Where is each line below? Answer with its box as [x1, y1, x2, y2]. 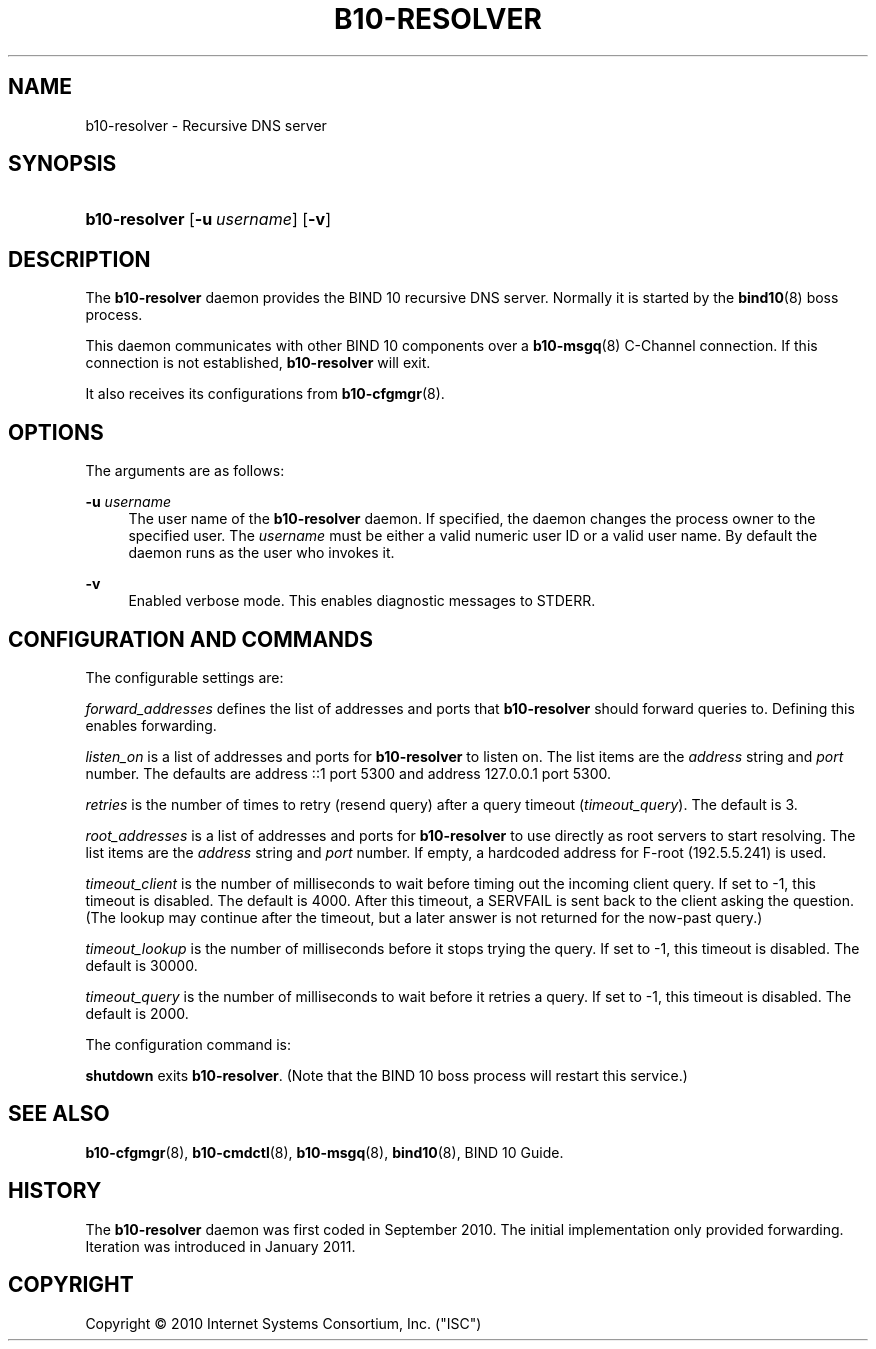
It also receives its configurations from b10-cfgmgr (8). [85, 385, 445, 403]
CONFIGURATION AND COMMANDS [8, 626, 374, 652]
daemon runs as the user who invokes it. [128, 544, 395, 562]
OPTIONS [8, 419, 104, 445]
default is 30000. [85, 956, 198, 974]
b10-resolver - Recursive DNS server [85, 116, 327, 134]
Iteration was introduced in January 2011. [85, 1237, 356, 1255]
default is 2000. [85, 1004, 189, 1022]
